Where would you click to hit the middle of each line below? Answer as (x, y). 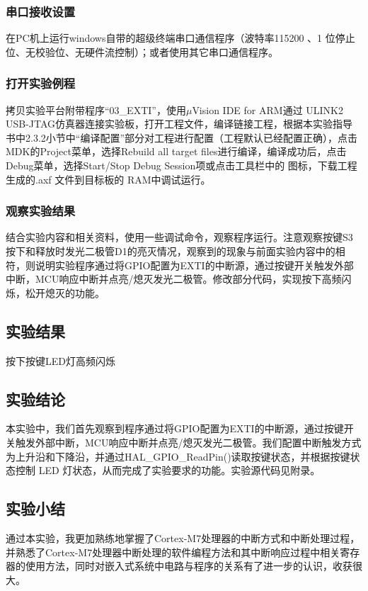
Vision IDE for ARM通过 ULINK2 (268, 109)
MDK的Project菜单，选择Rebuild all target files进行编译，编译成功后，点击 (176, 151)
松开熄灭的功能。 (65, 292)
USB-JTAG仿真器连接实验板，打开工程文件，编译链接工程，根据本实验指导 (179, 124)
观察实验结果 (41, 211)
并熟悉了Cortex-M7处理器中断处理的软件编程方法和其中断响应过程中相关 (173, 552)
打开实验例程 (41, 83)
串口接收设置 (41, 11)
